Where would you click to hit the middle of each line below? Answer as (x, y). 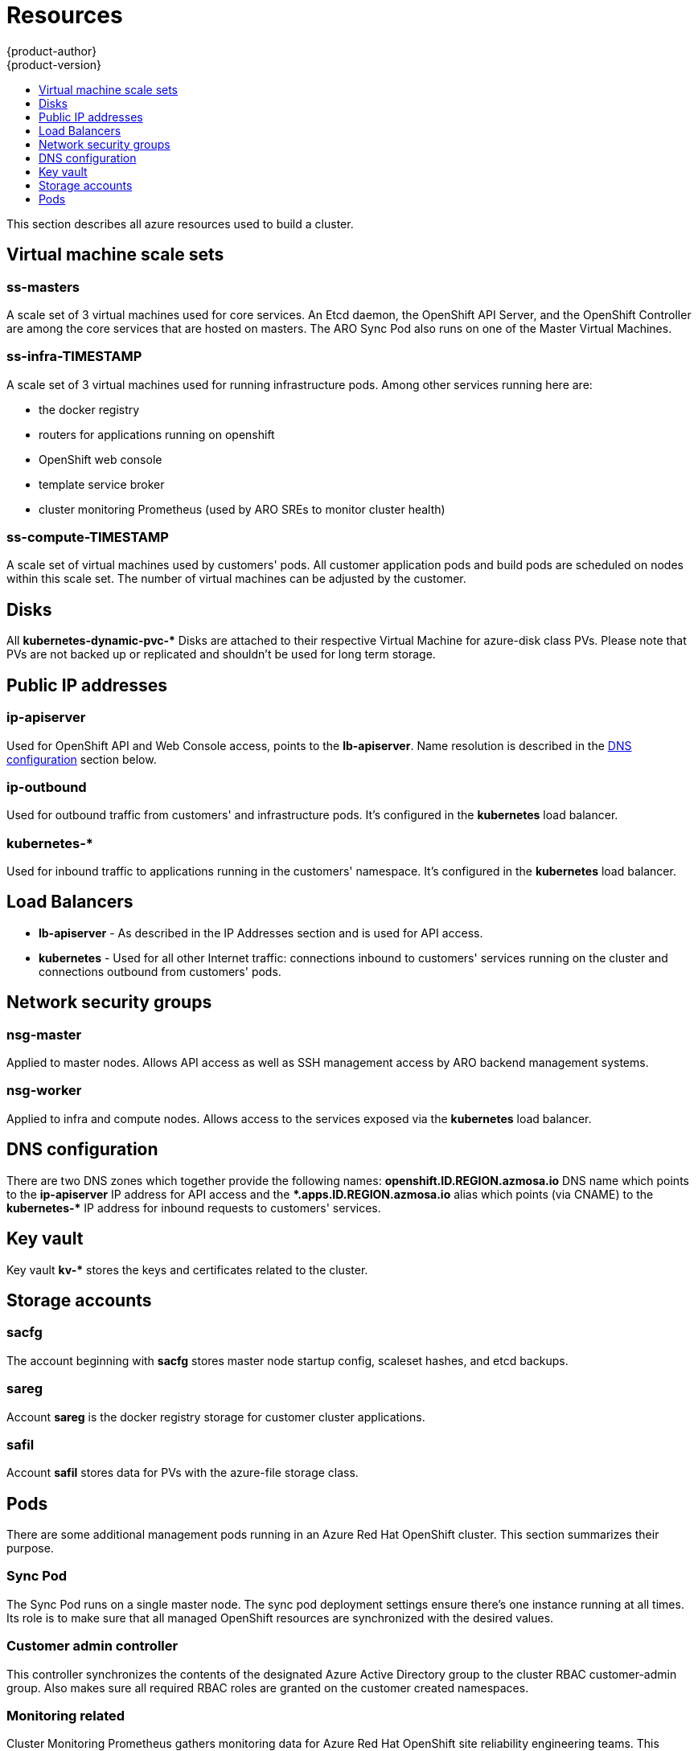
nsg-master (44, 1034)
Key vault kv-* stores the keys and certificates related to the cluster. (187, 1269)
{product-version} (54, 64)
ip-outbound (47, 787)
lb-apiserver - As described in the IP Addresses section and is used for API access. (261, 933)
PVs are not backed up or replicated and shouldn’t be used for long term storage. (221, 654)
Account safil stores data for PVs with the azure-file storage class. (183, 1473)
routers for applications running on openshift (157, 434)
